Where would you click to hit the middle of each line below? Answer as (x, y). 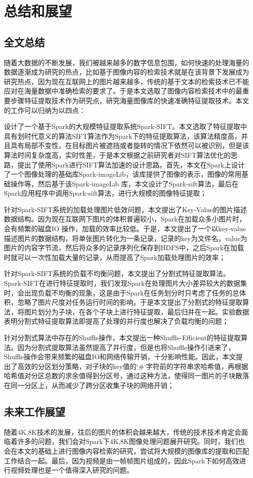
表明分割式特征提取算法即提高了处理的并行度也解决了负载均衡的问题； (116, 321)
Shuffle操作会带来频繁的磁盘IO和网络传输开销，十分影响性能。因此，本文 (120, 357)
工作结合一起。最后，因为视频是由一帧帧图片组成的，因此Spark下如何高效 (122, 460)
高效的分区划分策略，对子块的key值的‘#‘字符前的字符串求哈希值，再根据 (133, 366)
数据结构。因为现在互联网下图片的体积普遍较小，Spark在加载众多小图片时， (125, 219)
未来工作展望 (35, 411)
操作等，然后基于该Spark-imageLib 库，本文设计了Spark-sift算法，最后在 (125, 183)
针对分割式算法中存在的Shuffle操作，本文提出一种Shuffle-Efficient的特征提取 (122, 338)
